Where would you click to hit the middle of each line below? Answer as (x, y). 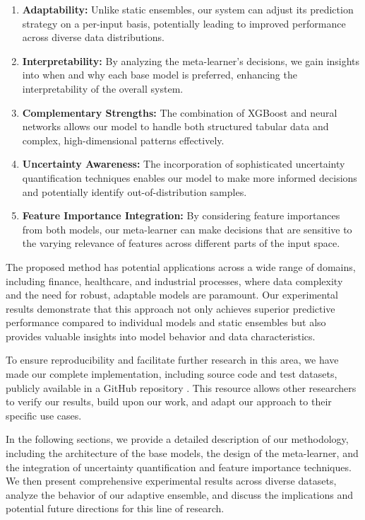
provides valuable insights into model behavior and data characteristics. (161, 336)
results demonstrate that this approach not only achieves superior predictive (170, 308)
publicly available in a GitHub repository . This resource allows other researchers (181, 387)
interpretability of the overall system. (103, 88)
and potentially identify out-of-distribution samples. (134, 191)
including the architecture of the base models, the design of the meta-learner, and (182, 453)
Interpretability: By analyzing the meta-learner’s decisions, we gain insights (191, 60)
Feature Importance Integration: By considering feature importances (181, 215)
